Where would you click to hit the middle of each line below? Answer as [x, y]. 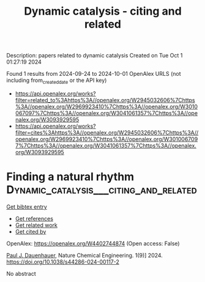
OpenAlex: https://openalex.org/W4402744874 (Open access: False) [93, 243]
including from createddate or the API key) [57, 81]
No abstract [21, 273]
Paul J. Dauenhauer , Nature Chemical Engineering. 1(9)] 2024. [85, 255]
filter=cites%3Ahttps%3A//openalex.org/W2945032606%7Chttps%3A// [107, 132]
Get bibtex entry [27, 207]
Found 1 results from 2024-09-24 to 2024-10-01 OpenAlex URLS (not [94, 74]
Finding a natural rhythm [70, 177]
